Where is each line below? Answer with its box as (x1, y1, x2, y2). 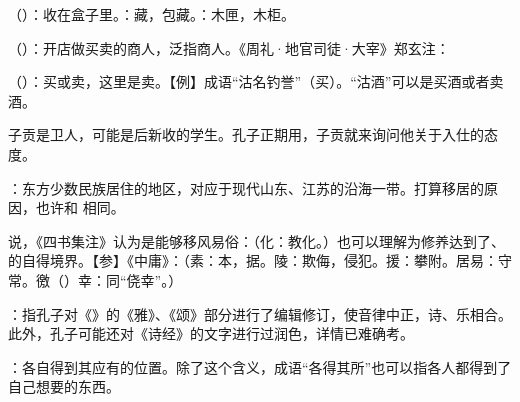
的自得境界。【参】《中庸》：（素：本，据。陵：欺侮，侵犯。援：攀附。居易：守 (8, 250, 512, 271)
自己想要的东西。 (8, 376, 120, 397)
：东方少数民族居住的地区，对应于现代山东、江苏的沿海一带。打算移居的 (8, 177, 484, 198)
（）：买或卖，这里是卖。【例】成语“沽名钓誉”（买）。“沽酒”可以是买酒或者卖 (8, 71, 504, 92)
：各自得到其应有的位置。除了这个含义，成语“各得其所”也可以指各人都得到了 (8, 356, 512, 377)
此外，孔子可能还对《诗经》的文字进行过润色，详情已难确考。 (8, 323, 414, 344)
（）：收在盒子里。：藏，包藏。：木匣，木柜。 (8, 4, 295, 24)
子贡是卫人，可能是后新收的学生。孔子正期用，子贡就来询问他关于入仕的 (8, 124, 484, 145)
